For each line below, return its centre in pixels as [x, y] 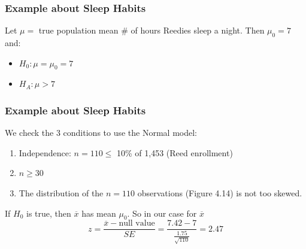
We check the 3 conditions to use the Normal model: [101, 133]
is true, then [49, 213]
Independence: [45, 152]
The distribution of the [61, 193]
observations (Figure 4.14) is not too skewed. [220, 193]
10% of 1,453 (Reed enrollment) [175, 152]
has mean [99, 213]
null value [137, 224]
